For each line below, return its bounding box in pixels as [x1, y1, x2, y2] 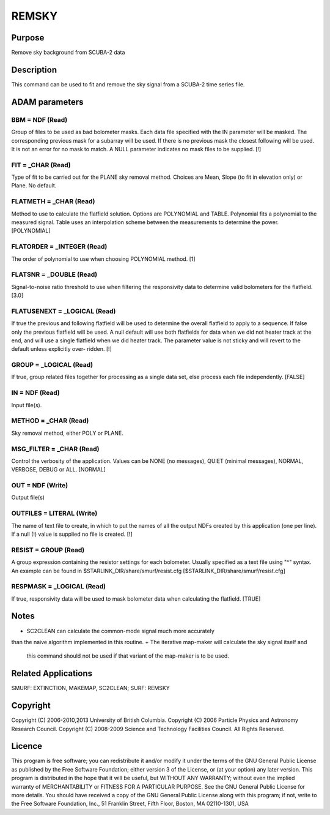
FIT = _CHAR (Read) [11, 160, 71, 169]
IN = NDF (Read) [11, 389, 61, 397]
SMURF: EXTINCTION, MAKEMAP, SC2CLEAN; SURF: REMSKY [11, 685, 170, 692]
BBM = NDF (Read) [11, 115, 68, 124]
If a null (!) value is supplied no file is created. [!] [11, 530, 133, 538]
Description [11, 64, 57, 75]
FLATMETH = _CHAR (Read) [11, 197, 95, 206]
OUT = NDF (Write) [11, 481, 68, 490]
